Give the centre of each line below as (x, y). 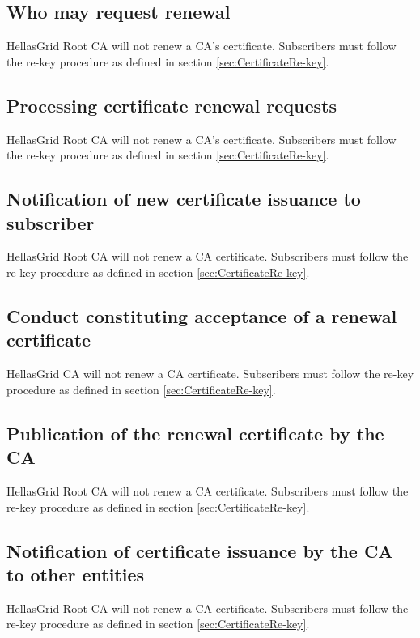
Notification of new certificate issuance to (184, 199)
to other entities (76, 574)
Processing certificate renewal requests (172, 105)
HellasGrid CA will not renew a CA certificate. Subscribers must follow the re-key (210, 374)
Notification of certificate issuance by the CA (200, 550)
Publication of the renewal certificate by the (195, 433)
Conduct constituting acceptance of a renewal (202, 315)
